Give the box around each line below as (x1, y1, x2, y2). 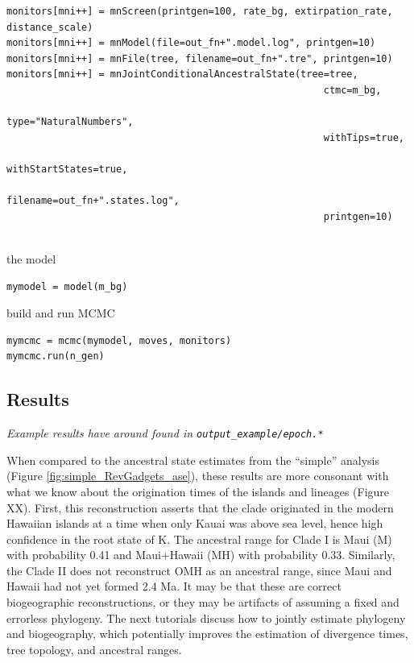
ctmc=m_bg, (323, 84, 382, 96)
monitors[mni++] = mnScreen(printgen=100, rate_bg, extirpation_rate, (6, 6, 393, 17)
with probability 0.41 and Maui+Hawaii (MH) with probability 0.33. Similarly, (6, 546, 395, 563)
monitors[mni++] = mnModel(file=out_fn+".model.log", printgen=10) (6, 37, 376, 49)
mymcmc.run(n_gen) (6, 350, 105, 363)
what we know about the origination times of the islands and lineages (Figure (6, 483, 390, 499)
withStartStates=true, (6, 163, 128, 175)
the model (6, 250, 56, 267)
